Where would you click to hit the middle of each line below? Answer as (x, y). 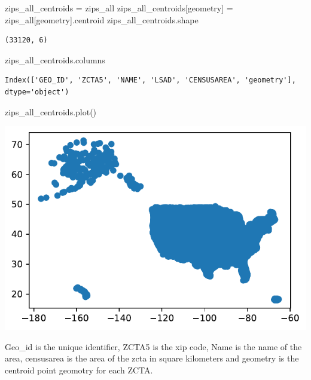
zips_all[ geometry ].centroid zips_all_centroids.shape (102, 19)
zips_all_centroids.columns (55, 59)
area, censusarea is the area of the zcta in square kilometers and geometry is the (152, 358)
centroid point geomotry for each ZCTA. (79, 370)
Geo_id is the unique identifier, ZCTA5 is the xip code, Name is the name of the (153, 346)
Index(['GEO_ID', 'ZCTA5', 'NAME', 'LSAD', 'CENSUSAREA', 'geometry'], (150, 80)
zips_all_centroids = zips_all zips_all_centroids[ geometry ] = (119, 8)
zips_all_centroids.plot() (51, 111)
